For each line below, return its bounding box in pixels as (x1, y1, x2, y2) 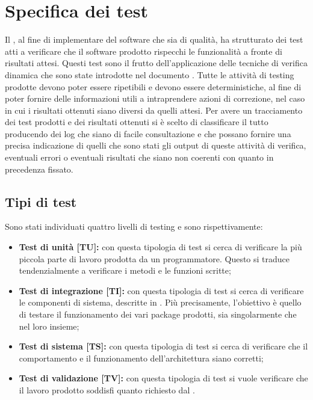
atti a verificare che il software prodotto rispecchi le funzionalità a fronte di (5, 45, 282, 57)
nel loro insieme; (19, 319, 79, 332)
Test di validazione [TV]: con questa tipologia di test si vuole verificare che (19, 372, 308, 384)
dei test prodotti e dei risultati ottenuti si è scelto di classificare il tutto (5, 115, 268, 128)
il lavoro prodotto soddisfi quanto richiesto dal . (19, 383, 195, 396)
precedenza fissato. (5, 162, 73, 175)
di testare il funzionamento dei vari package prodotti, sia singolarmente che (19, 308, 297, 321)
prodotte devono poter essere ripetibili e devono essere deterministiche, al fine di (5, 80, 302, 93)
